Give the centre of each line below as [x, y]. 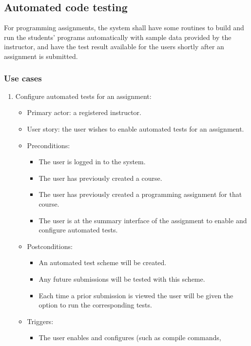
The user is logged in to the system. [92, 162]
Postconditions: [50, 246]
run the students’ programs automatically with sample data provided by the [118, 37]
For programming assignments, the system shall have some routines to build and [124, 28]
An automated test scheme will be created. [103, 262]
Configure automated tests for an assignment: [83, 96]
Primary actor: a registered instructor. [84, 112]
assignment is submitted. [41, 56]
